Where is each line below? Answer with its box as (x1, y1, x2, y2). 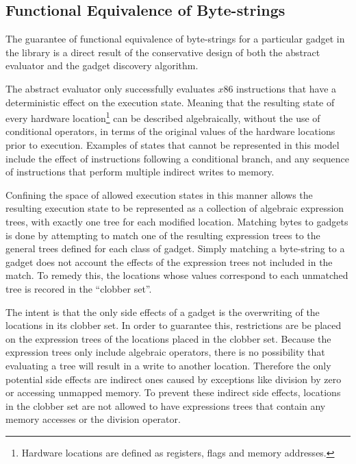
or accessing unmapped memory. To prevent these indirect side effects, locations (5, 385, 341, 400)
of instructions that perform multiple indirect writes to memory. (5, 164, 275, 179)
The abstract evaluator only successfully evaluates (5, 81, 215, 95)
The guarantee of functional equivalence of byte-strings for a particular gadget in (5, 32, 345, 46)
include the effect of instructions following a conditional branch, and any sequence (5, 151, 349, 165)
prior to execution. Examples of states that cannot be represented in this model (5, 138, 340, 152)
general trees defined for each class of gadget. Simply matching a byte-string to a (5, 241, 345, 256)
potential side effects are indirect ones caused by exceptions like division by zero (5, 371, 342, 386)
